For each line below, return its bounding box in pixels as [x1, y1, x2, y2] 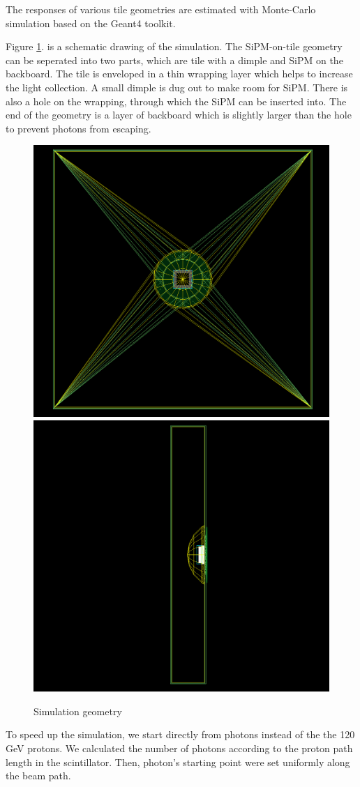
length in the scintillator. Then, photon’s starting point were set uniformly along [6, 754, 350, 769]
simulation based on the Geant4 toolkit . [6, 15, 176, 30]
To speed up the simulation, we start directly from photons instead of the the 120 [6, 727, 355, 742]
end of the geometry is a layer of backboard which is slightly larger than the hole [6, 107, 352, 122]
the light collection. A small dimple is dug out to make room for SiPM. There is [6, 79, 348, 94]
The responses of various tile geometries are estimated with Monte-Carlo [6, 2, 316, 16]
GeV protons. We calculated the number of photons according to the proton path [6, 740, 353, 755]
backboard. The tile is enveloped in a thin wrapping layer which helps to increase [6, 66, 353, 81]
